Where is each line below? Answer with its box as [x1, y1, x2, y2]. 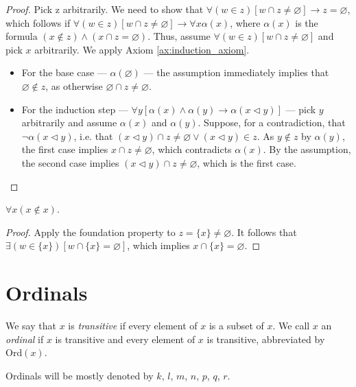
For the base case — [21, 65, 107, 80]
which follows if [5, 15, 71, 30]
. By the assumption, [263, 142, 351, 156]
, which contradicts [152, 142, 232, 156]
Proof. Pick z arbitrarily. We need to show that [5, 2, 204, 16]
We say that [5, 318, 56, 333]
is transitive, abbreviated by [206, 331, 325, 346]
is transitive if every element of [68, 318, 198, 333]
